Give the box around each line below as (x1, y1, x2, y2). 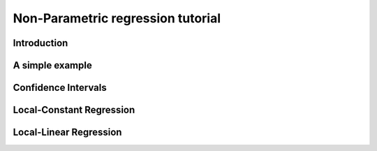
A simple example (13, 59, 92, 71)
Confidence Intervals (13, 82, 108, 94)
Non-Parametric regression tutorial (13, 10, 221, 26)
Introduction (13, 37, 68, 49)
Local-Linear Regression (13, 127, 122, 138)
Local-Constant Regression (13, 104, 135, 116)
